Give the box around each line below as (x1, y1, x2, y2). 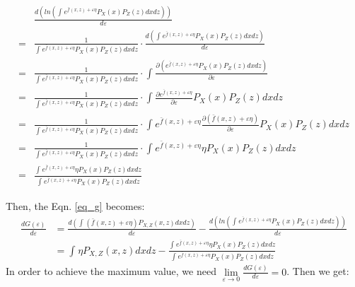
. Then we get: (286, 264, 349, 279)
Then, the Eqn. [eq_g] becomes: (6, 198, 145, 213)
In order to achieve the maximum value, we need (6, 264, 216, 279)
